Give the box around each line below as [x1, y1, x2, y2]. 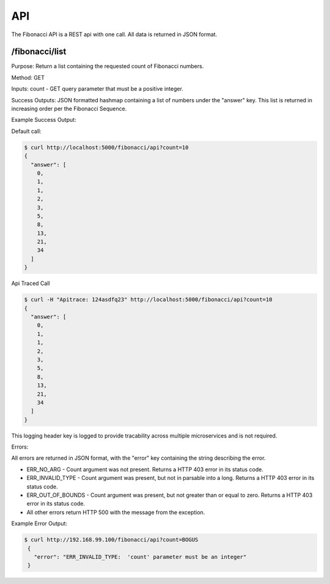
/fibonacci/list [11, 47, 67, 57]
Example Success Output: [11, 116, 76, 124]
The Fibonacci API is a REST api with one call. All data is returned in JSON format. [11, 31, 218, 38]
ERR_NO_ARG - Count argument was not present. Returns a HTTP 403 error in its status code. [26, 466, 264, 473]
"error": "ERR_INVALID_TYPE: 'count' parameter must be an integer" [34, 553, 247, 560]
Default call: [11, 127, 42, 135]
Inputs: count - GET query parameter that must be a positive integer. [11, 85, 183, 93]
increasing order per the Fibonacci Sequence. [11, 105, 127, 113]
